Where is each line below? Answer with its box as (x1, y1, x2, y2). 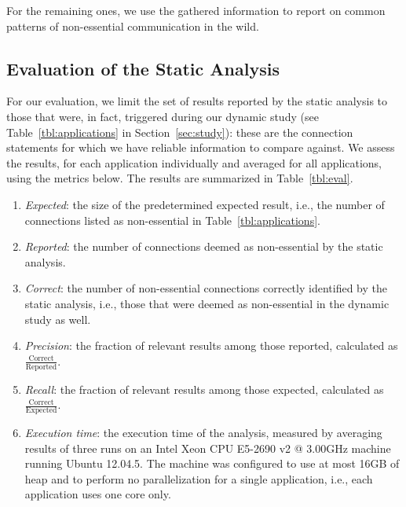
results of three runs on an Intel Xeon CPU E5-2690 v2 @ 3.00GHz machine (24, 439, 391, 456)
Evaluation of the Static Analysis (6, 56, 280, 80)
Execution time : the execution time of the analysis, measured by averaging (24, 424, 382, 440)
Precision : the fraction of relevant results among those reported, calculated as (24, 337, 398, 354)
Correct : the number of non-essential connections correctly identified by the (24, 280, 387, 296)
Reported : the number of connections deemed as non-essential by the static (24, 238, 383, 255)
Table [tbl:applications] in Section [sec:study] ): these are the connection (6, 123, 353, 140)
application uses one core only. (24, 486, 171, 502)
